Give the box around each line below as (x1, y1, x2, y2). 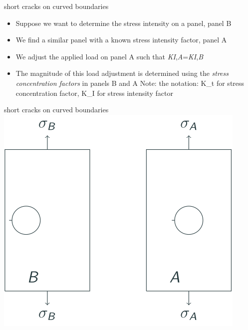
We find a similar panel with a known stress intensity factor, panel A (15, 34, 227, 45)
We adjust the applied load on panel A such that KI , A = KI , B (15, 51, 204, 61)
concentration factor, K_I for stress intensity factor (15, 87, 173, 98)
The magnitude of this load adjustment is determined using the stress (15, 68, 229, 78)
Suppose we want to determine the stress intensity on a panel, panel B (15, 17, 232, 28)
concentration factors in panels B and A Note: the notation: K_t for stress (15, 77, 245, 88)
